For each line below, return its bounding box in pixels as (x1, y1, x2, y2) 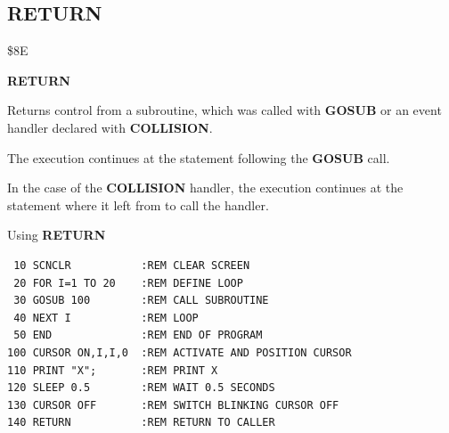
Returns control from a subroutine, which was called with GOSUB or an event (7, 101, 442, 119)
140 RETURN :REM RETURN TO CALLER (7, 416, 275, 429)
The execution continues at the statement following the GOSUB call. (7, 148, 390, 167)
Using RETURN (7, 225, 106, 244)
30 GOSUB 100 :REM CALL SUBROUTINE (13, 294, 269, 307)
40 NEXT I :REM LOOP (13, 311, 199, 324)
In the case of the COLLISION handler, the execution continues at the (7, 178, 404, 197)
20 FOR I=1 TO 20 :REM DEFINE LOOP (13, 276, 243, 290)
